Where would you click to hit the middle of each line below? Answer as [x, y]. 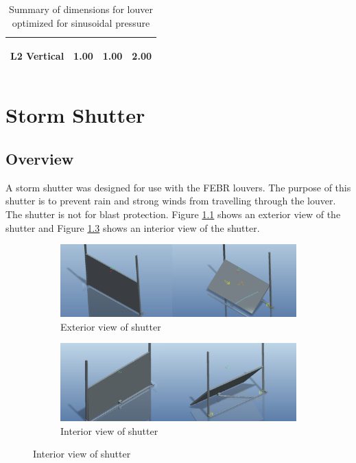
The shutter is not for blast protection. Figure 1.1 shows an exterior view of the [173, 214]
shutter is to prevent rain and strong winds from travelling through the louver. [171, 201]
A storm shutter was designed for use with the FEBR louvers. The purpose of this [178, 187]
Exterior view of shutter [111, 326]
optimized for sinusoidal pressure [81, 22]
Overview [40, 159]
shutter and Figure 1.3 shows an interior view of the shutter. [133, 227]
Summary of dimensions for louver [81, 9]
